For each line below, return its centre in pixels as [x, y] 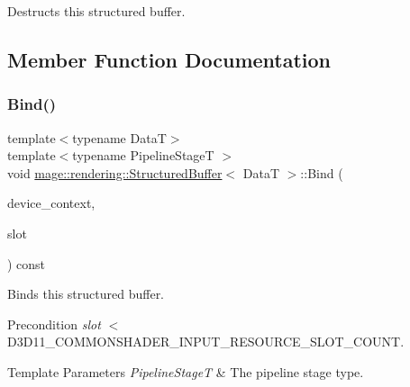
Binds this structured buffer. [86, 294]
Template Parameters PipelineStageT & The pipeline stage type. [186, 371]
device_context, [51, 203]
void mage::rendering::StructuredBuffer [115, 172]
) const [27, 263]
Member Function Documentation [169, 59]
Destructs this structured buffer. [96, 11]
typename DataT [119, 137]
